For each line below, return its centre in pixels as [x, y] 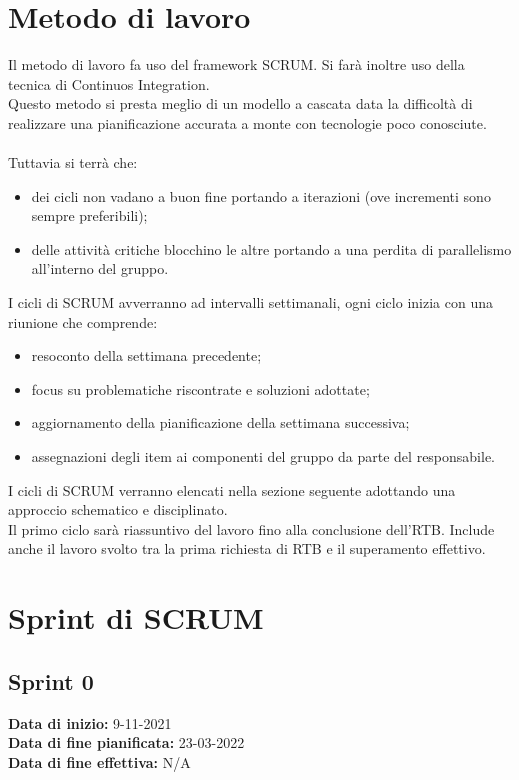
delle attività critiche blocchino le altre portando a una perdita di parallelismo [271, 248]
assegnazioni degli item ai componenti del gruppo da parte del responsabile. [263, 456]
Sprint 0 [51, 680]
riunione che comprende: [83, 321]
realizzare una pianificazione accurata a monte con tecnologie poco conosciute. [247, 122]
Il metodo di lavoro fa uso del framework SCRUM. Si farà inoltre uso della [236, 64]
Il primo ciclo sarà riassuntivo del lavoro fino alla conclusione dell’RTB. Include [251, 528]
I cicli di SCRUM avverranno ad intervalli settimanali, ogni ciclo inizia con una [250, 302]
